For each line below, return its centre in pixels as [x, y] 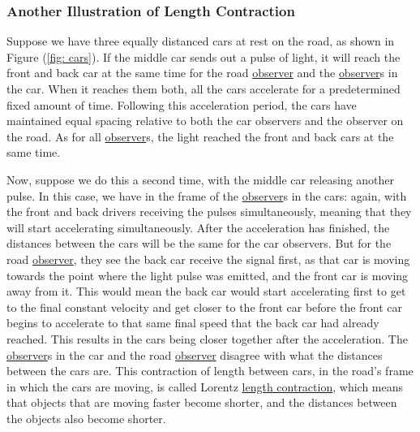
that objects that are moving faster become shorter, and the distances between [202, 402]
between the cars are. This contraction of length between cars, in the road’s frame [210, 371]
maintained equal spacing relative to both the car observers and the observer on [205, 121]
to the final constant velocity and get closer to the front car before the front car [205, 307]
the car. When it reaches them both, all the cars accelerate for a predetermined [204, 89]
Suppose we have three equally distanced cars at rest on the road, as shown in [201, 41]
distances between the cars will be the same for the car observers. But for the [199, 243]
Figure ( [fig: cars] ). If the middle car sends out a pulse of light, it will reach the [204, 56]
